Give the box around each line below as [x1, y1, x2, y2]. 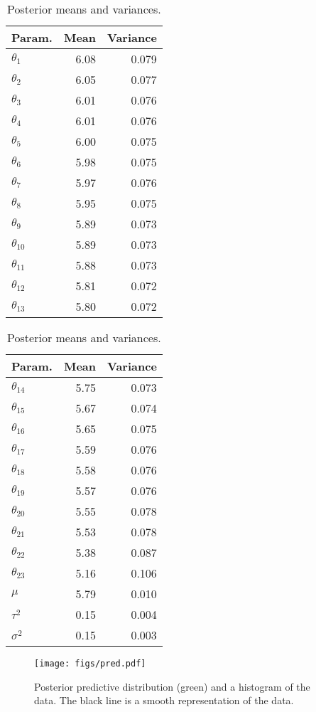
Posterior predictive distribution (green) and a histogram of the [34, 679, 310, 694]
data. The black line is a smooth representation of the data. [34, 693, 294, 708]
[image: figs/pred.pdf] [34, 659, 146, 669]
